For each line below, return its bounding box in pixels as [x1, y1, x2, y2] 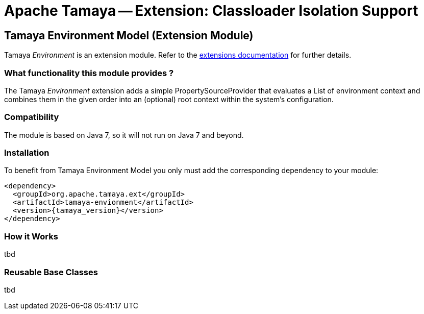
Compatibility [4, 112, 59, 123]
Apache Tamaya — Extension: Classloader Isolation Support [4, 2, 418, 19]
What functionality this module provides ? [4, 67, 174, 78]
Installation [4, 148, 49, 158]
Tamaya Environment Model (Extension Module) [4, 29, 254, 42]
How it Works [4, 231, 58, 241]
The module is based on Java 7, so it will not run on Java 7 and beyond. [4, 130, 244, 139]
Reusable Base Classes [4, 267, 98, 277]
